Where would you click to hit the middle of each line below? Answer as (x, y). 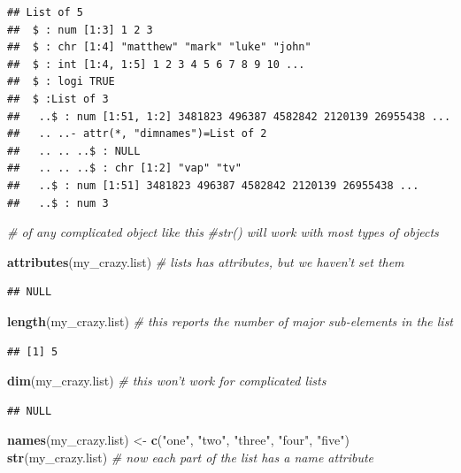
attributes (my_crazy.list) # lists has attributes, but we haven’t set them (206, 261)
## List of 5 (45, 12)
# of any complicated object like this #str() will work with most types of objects (223, 232)
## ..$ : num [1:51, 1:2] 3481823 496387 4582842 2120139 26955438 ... (229, 116)
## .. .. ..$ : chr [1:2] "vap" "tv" (124, 168)
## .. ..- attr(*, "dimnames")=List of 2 (137, 134)
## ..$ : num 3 (58, 203)
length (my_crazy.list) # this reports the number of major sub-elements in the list (230, 320)
